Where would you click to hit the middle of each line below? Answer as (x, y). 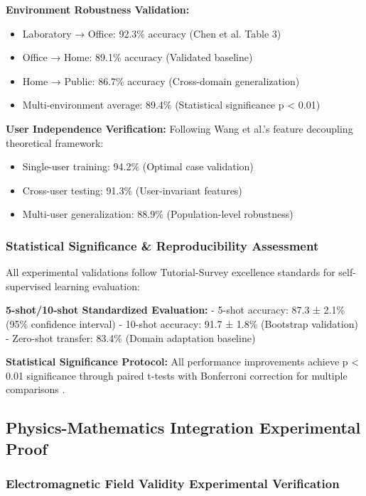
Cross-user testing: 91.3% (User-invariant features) (132, 190)
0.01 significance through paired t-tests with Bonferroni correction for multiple (177, 375)
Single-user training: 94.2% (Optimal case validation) (138, 166)
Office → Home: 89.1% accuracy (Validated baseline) (138, 57)
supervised (28, 286)
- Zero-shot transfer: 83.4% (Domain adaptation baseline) (131, 337)
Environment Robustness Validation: (98, 9)
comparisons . (36, 389)
